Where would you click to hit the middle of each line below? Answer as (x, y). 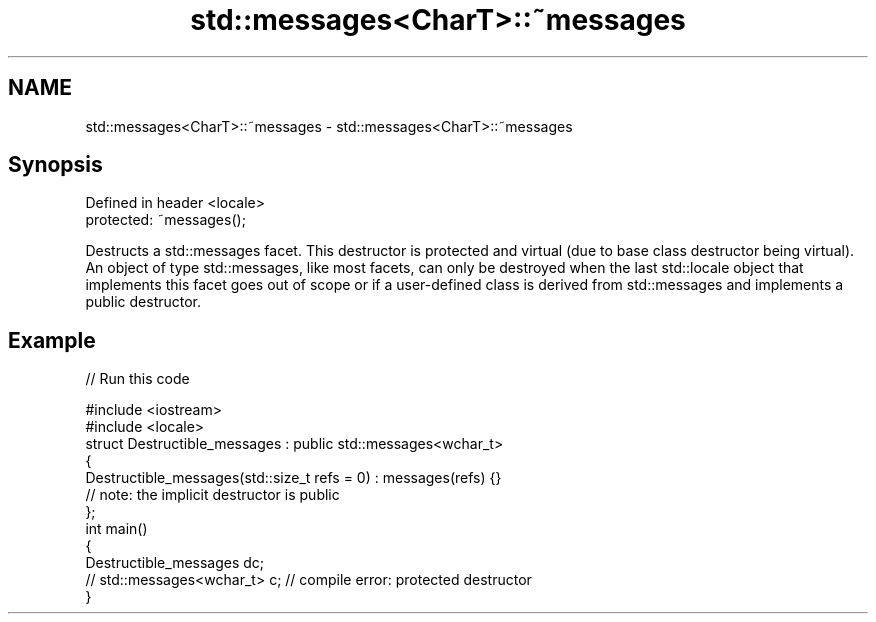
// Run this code (137, 379)
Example (52, 340)
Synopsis (55, 165)
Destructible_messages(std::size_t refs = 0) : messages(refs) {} (293, 478)
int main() (116, 529)
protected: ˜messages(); (165, 220)
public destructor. (143, 302)
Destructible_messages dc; (175, 563)
